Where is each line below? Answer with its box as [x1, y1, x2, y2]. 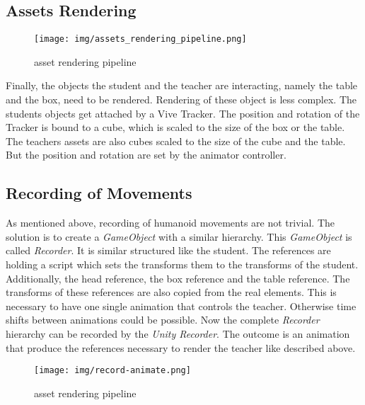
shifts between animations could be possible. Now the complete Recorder [6, 312, 320, 327]
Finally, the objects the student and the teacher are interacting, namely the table [6, 78, 358, 93]
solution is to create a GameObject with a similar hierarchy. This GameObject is [6, 229, 352, 244]
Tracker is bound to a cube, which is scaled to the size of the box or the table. [6, 120, 345, 135]
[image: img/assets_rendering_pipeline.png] [34, 34, 247, 45]
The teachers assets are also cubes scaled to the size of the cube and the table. [6, 133, 346, 148]
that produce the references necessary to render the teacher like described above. [6, 340, 356, 355]
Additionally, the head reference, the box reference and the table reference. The [6, 270, 350, 285]
